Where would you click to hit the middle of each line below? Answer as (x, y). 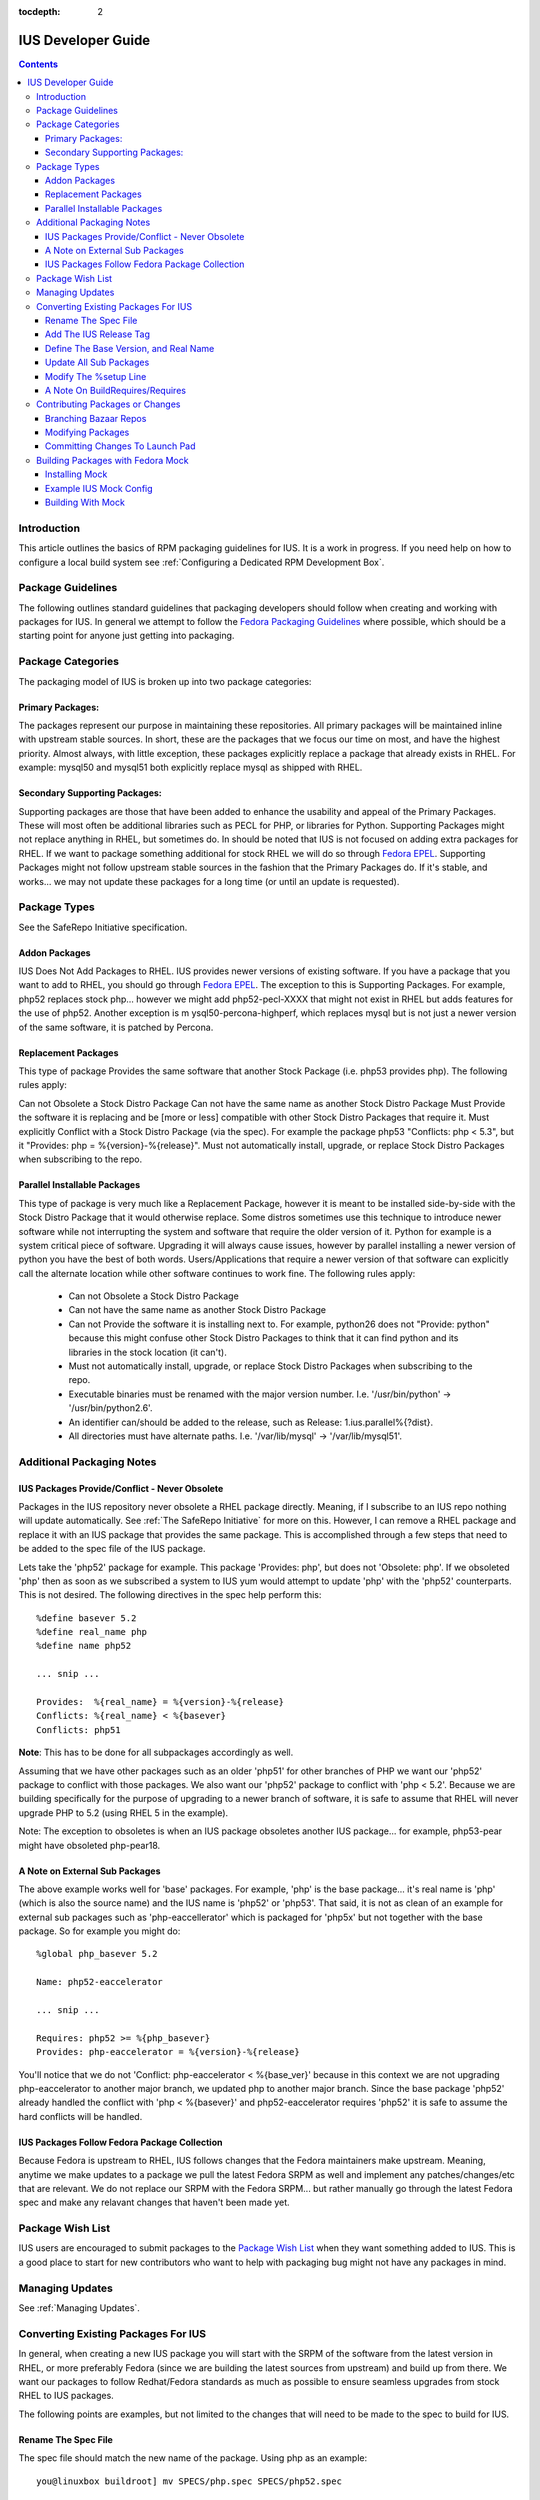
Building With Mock (85, 502)
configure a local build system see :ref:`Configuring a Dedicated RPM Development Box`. (201, 562)
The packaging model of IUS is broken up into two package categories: (165, 681)
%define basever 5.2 (86, 1618)
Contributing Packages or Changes (108, 404)
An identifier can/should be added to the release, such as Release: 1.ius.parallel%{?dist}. (251, 1422)
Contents (38, 64)
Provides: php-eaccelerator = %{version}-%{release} (168, 2052)
